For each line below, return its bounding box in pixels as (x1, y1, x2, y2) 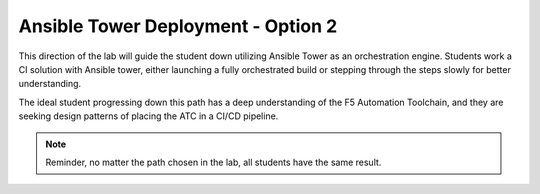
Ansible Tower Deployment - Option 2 (18, 15, 338, 37)
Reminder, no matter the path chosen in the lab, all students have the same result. (45, 156, 382, 168)
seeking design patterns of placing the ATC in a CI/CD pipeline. (18, 110, 279, 122)
